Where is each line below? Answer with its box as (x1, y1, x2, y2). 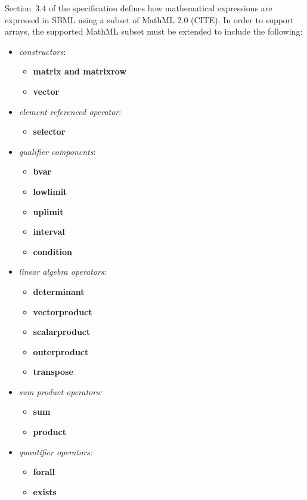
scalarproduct (33, 325, 91, 338)
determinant (33, 285, 85, 297)
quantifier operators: (18, 445, 93, 458)
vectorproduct (33, 305, 92, 318)
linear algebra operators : (18, 265, 107, 278)
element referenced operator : (18, 105, 122, 117)
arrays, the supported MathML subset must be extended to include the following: (5, 25, 303, 38)
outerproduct (33, 345, 89, 358)
